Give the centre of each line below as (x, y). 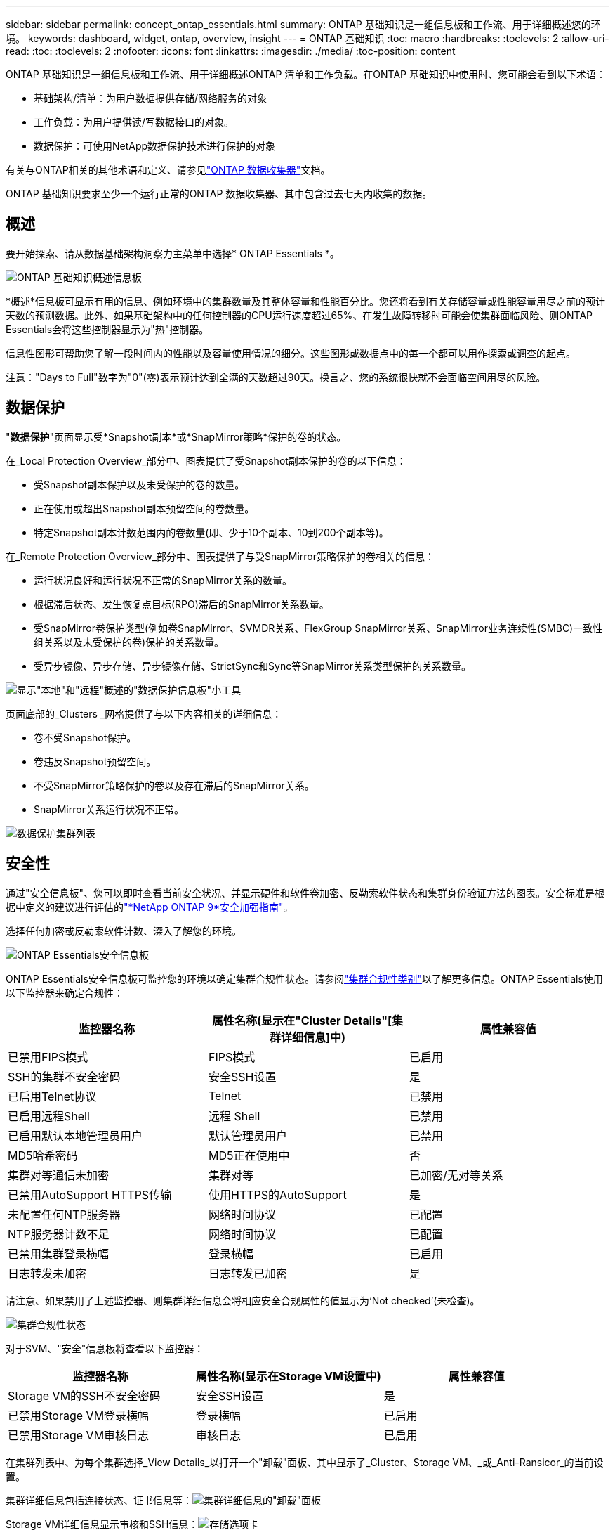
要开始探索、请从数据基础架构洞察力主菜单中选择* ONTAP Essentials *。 (173, 253)
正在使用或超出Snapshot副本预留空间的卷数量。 (144, 508)
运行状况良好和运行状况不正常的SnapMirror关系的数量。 (163, 580)
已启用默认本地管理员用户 (75, 1135)
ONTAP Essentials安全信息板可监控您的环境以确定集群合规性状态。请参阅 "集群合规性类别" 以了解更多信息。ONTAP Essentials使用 (304, 978)
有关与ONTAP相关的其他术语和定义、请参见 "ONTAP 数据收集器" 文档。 (168, 170)
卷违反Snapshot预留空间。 (95, 761)
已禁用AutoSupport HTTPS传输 (90, 1194)
